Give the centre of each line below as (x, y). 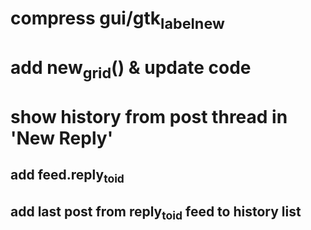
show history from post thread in (149, 116)
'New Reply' (62, 138)
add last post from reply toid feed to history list (156, 212)
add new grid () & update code (131, 69)
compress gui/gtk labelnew (117, 20)
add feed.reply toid (67, 176)
